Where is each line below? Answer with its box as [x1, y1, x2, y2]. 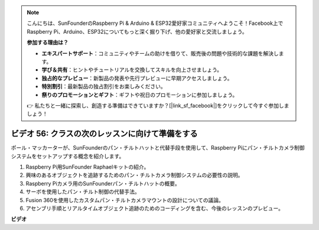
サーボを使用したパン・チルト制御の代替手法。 [25, 188, 140, 195]
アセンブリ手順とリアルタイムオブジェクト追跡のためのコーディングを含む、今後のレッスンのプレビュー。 [25, 205, 284, 212]
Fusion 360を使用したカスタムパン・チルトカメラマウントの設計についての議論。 [25, 196, 224, 203]
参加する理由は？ [27, 39, 69, 46]
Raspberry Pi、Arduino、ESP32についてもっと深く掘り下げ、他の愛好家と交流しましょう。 [27, 28, 248, 35]
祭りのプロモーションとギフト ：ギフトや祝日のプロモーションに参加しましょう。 [41, 91, 238, 98]
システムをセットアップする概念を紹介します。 [11, 153, 125, 160]
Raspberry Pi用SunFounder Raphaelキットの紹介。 [25, 163, 149, 170]
